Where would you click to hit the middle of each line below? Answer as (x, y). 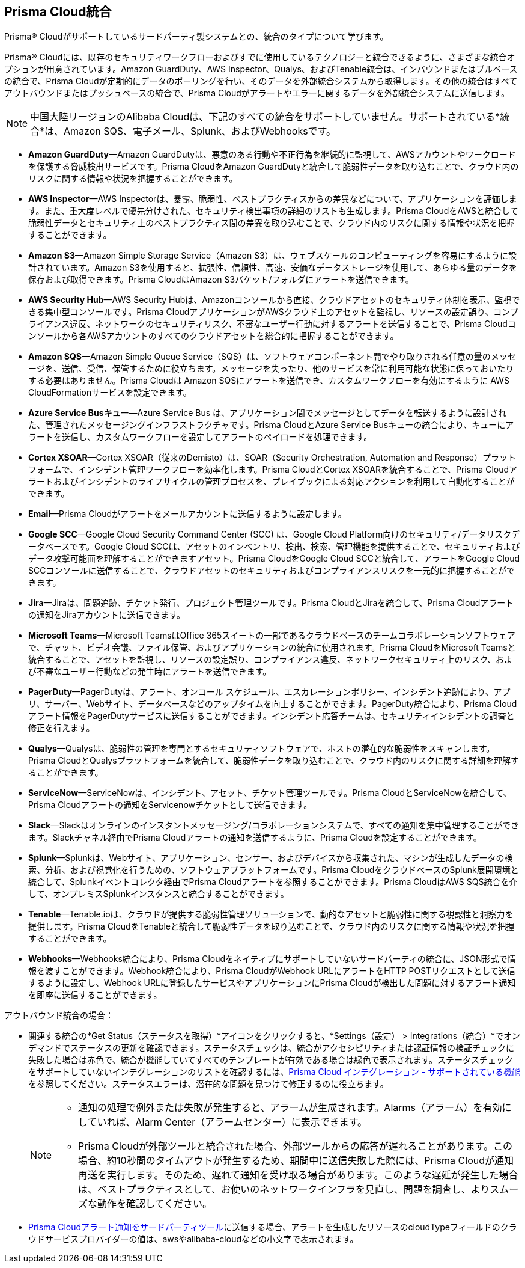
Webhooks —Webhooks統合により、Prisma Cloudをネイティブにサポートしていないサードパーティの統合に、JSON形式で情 (272, 959)
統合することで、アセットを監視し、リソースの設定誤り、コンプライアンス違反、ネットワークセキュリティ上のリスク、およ (271, 660)
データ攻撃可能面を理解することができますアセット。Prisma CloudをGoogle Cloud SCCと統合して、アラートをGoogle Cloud (274, 559)
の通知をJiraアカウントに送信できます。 (107, 615)
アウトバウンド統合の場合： (59, 1015)
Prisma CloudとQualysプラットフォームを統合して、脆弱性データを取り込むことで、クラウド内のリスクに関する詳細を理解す (274, 761)
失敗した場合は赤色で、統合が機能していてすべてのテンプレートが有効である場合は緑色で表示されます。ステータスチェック (271, 1060)
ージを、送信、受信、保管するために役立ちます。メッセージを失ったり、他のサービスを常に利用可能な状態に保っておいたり (271, 369)
